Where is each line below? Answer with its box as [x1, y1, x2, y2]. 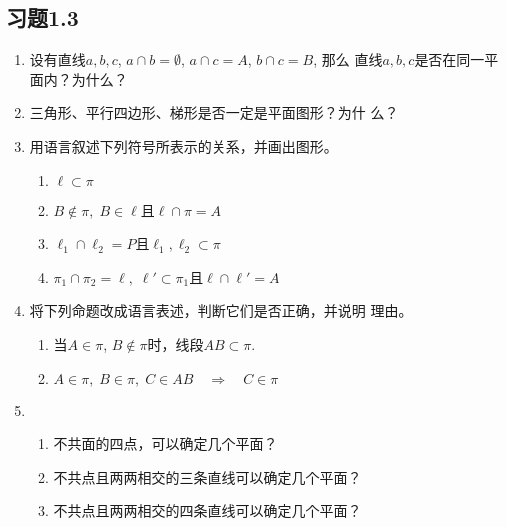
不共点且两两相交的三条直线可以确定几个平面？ [53, 466, 362, 487]
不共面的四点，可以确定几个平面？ [53, 433, 278, 454]
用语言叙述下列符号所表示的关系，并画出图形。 [29, 135, 338, 156]
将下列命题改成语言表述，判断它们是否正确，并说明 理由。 [29, 300, 413, 321]
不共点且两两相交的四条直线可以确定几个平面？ [53, 500, 362, 521]
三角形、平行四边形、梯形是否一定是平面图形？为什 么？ [29, 102, 399, 123]
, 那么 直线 [313, 49, 383, 70]
